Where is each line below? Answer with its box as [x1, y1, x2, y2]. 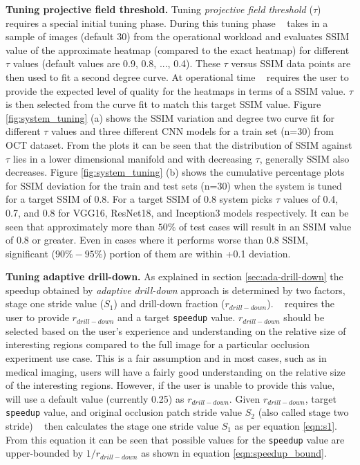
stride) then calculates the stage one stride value [6, 418, 218, 432]
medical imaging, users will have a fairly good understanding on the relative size [6, 364, 345, 379]
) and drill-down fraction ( [113, 296, 225, 311]
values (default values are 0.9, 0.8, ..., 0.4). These [12, 56, 220, 71]
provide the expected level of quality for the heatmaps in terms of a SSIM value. [6, 83, 346, 98]
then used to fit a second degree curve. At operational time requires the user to [6, 69, 349, 84]
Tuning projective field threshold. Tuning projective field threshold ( [6, 2, 313, 16]
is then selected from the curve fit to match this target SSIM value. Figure [6, 97, 321, 111]
